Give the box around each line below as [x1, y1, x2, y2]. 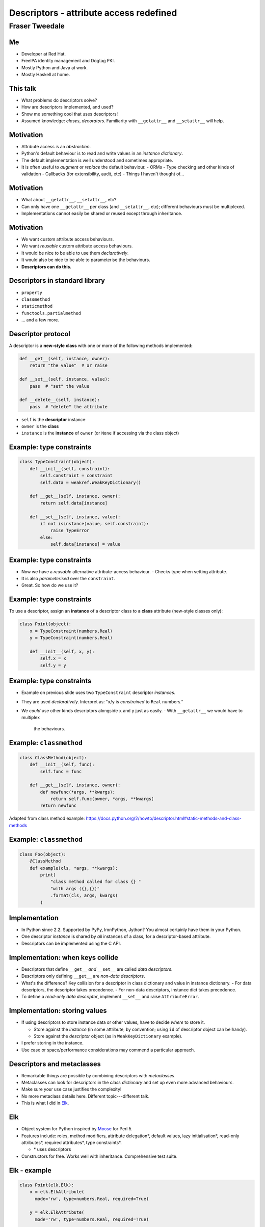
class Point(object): [19, 621, 72, 627]
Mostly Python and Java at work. [21, 64, 88, 71]
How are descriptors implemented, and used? [21, 104, 114, 110]
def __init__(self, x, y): [29, 648, 95, 654]
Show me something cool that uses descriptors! [21, 111, 118, 117]
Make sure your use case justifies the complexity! [21, 1086, 122, 1092]
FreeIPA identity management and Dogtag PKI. [21, 58, 115, 64]
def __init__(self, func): [29, 762, 95, 768]
